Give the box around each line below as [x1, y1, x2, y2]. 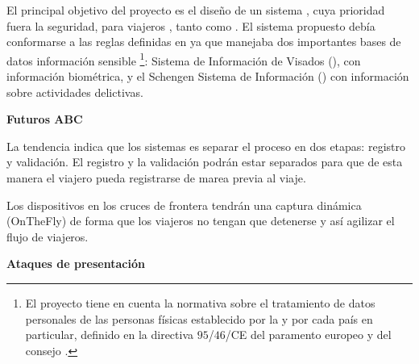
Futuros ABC [6, 111, 83, 128]
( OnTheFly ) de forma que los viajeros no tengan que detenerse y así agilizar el [6, 212, 395, 229]
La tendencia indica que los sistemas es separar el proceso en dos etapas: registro [6, 137, 405, 154]
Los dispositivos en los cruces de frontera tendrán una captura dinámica [6, 196, 362, 213]
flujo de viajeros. [6, 228, 89, 245]
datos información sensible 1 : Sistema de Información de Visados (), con [6, 49, 361, 69]
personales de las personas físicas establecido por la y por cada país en [25, 310, 373, 327]
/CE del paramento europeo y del [225, 326, 392, 343]
